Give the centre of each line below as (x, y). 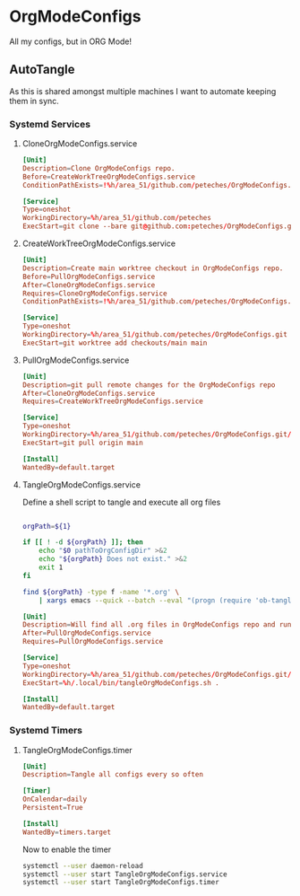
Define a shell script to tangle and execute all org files (121, 502)
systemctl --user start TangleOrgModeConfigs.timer (120, 883)
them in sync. (34, 101)
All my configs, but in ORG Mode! (71, 41)
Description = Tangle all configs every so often (113, 775)
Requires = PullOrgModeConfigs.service (93, 642)
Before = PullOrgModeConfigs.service (89, 277)
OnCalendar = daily (55, 799)
